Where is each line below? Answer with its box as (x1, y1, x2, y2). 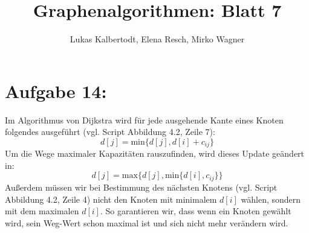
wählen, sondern (241, 192, 301, 205)
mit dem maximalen (5, 205, 79, 217)
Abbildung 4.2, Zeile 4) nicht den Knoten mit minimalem (5, 192, 217, 205)
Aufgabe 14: (5, 78, 107, 103)
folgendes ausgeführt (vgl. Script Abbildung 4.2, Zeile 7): (5, 125, 215, 138)
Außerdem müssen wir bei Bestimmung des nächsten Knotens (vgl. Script (5, 180, 278, 193)
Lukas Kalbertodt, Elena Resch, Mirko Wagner (70, 33, 245, 45)
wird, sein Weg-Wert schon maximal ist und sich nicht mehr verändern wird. (5, 216, 288, 229)
